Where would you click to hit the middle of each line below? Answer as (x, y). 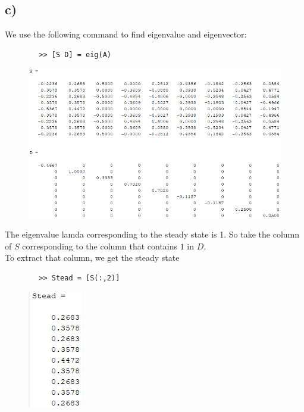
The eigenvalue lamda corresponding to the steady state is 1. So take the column (152, 234)
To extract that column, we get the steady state (92, 257)
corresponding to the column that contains (100, 246)
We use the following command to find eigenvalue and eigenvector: (126, 34)
